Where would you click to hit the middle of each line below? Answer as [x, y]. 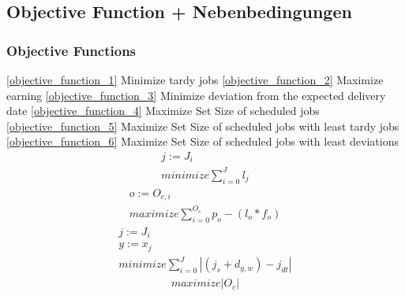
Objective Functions [71, 50]
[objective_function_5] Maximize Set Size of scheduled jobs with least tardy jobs [203, 126]
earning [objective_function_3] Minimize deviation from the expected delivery [196, 95]
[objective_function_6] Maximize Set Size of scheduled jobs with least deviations [202, 141]
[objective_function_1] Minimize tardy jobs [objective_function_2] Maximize [195, 80]
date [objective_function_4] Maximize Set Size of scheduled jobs [163, 111]
